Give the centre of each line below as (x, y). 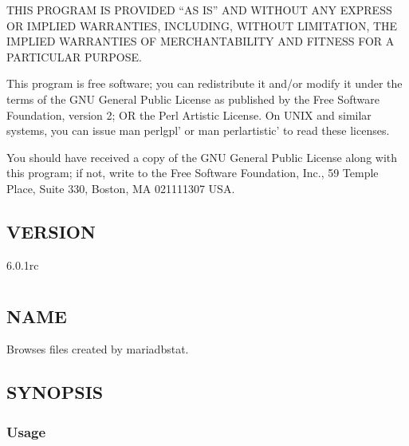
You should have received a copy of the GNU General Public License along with (202, 157)
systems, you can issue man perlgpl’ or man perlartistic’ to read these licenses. (198, 130)
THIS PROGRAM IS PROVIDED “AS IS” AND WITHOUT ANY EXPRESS (199, 10)
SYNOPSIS (55, 392)
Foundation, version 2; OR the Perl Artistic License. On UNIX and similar (189, 114)
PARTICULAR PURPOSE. (74, 56)
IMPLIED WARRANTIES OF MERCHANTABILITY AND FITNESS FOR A (201, 41)
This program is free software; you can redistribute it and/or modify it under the (204, 83)
